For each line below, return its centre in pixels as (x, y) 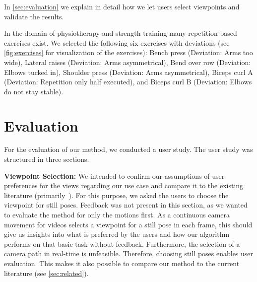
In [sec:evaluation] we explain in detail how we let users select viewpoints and (122, 6)
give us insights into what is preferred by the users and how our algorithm (117, 234)
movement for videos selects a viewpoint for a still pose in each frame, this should (128, 224)
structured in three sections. (47, 159)
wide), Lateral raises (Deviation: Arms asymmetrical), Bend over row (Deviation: (128, 62)
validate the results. (34, 16)
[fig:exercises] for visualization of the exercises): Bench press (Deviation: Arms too (128, 52)
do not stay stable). (34, 91)
